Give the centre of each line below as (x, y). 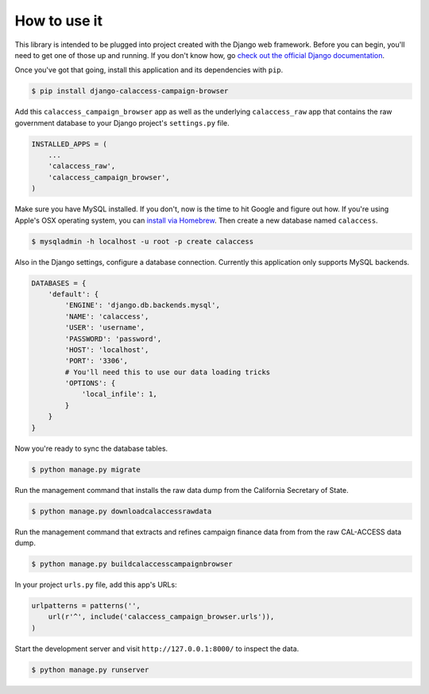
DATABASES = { (59, 283)
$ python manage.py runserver (90, 669)
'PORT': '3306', (97, 361)
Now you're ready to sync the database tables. (91, 448)
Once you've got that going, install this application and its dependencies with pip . (149, 70)
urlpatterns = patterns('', (86, 605)
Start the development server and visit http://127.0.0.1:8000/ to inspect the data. (157, 649)
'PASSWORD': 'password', (113, 339)
